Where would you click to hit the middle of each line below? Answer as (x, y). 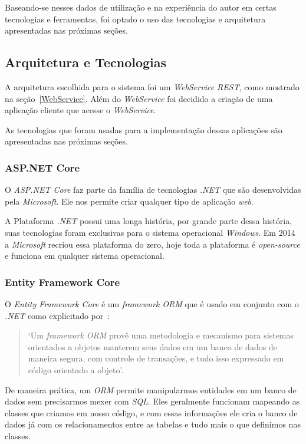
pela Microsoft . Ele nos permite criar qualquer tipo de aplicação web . (129, 201)
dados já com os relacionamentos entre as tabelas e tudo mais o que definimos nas (153, 424)
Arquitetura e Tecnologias (86, 62)
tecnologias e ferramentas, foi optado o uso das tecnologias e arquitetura (135, 19)
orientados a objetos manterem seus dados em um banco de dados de (152, 346)
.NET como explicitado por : (57, 315)
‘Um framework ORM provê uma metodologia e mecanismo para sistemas (161, 335)
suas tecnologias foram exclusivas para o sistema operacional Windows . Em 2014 (150, 232)
